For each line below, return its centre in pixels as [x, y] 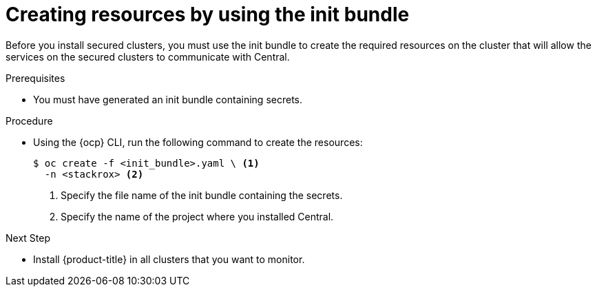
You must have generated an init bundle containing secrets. [168, 99]
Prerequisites [35, 78]
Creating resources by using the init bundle [208, 14]
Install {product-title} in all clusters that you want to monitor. [169, 259]
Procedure [29, 121]
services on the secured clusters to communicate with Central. [148, 56]
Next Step [28, 238]
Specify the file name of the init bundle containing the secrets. [202, 195]
